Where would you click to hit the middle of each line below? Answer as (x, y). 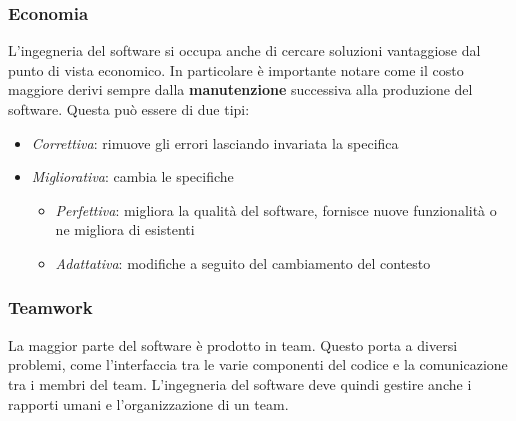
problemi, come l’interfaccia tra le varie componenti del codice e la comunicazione (258, 364)
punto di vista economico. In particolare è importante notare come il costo (236, 69)
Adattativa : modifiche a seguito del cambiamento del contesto (243, 262)
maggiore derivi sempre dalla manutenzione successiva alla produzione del (240, 89)
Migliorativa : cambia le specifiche (132, 176)
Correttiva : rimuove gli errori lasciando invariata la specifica (215, 142)
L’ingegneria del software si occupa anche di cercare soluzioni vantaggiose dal (244, 50)
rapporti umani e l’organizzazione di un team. (148, 403)
